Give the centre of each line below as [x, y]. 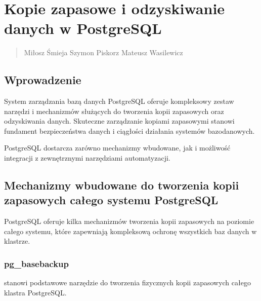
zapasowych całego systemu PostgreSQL [111, 200]
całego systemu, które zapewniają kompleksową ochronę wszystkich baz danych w [130, 231]
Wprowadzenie [43, 80]
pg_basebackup [36, 263]
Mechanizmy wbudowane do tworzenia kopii [122, 185]
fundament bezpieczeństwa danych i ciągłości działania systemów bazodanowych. [129, 130]
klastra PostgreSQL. [35, 292]
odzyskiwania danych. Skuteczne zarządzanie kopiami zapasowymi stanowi [119, 121]
